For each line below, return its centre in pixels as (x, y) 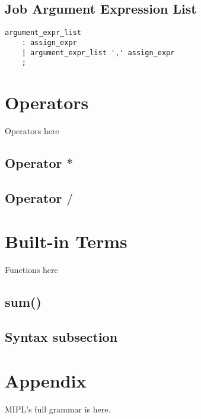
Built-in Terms (66, 241)
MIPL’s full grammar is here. (58, 409)
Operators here (32, 130)
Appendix (46, 380)
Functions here (31, 270)
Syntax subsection (61, 337)
